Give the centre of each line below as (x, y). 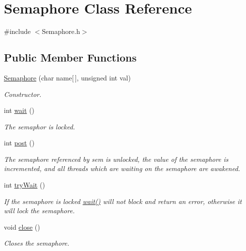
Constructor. (23, 94)
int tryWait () (24, 185)
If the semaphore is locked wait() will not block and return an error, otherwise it (123, 201)
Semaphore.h (61, 31)
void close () (22, 227)
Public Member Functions (70, 57)
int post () (19, 143)
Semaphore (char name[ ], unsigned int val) (67, 77)
